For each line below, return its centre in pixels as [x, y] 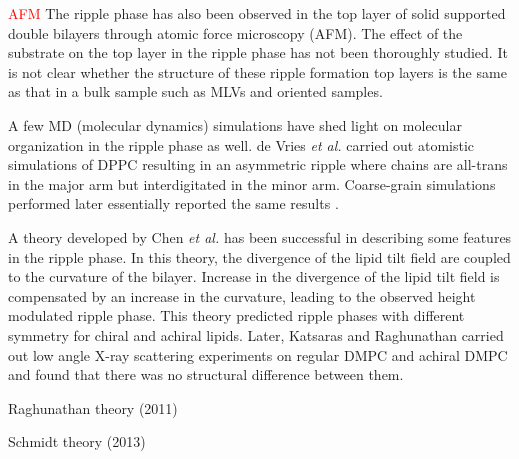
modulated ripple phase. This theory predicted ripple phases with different [236, 315]
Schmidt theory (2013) [77, 441]
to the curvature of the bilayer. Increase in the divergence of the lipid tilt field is [254, 276]
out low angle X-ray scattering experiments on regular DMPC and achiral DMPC [258, 354]
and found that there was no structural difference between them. [206, 374]
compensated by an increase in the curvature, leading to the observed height [242, 295]
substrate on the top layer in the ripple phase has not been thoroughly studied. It [258, 52]
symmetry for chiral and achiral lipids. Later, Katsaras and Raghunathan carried [256, 334]
